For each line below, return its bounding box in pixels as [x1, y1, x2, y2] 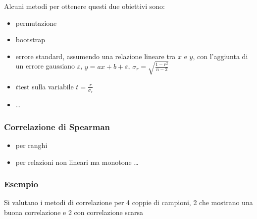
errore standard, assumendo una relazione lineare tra [15, 51, 176, 61]
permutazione [15, 17, 57, 28]
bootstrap [15, 34, 46, 45]
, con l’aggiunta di [193, 51, 248, 61]
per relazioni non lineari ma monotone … [15, 156, 139, 167]
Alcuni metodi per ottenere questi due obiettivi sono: [4, 1, 165, 11]
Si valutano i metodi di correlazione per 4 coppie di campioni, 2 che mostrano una [4, 197, 253, 208]
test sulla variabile [18, 81, 74, 91]
